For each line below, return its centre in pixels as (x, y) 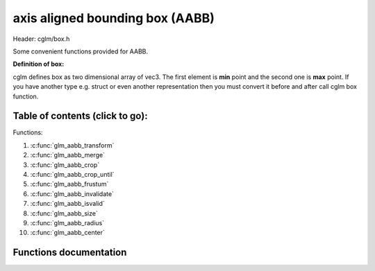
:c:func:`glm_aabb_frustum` (69, 184)
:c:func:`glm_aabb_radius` (67, 222)
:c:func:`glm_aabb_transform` (72, 145)
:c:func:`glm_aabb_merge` (68, 155)
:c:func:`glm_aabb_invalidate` (72, 193)
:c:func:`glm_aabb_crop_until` (72, 174)
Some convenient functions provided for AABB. (81, 51)
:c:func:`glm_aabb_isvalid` (68, 204)
